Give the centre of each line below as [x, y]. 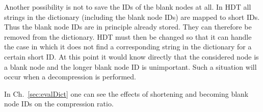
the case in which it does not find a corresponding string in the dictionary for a [128, 47]
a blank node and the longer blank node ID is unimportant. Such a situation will [130, 66]
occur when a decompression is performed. [70, 77]
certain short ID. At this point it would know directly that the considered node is [131, 56]
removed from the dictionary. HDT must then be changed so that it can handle [128, 36]
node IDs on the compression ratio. [59, 104]
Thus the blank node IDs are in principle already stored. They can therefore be [128, 27]
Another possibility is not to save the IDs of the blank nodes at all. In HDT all [128, 7]
